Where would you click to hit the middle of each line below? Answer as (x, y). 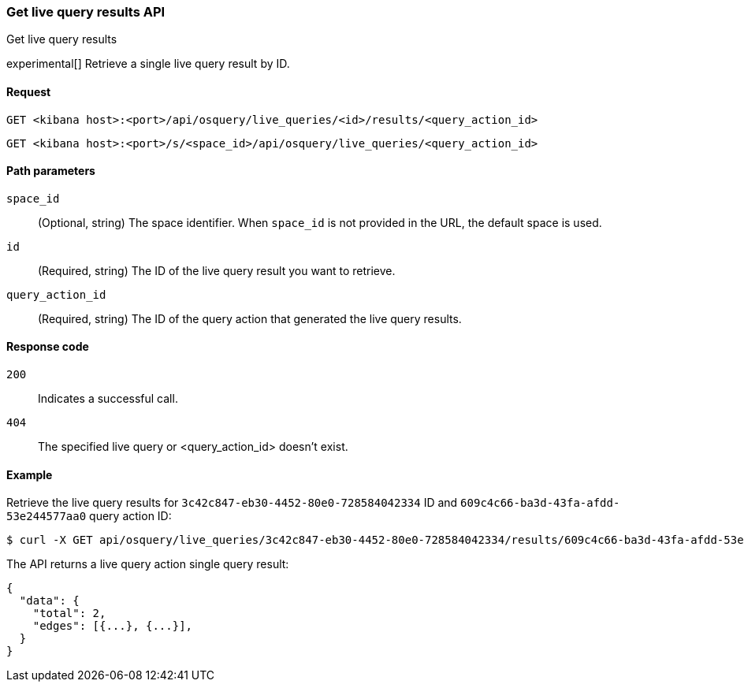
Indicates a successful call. (108, 399)
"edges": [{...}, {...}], (113, 626)
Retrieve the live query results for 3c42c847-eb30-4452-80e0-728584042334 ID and (232, 503)
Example (30, 474)
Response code (48, 347)
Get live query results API (86, 12)
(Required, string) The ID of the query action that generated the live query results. (250, 318)
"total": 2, (69, 614)
